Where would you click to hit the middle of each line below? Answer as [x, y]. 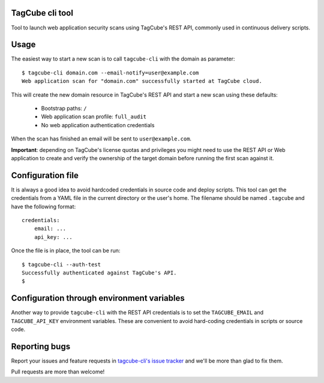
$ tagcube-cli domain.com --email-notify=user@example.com [110, 73]
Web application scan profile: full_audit [94, 116]
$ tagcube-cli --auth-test [61, 264]
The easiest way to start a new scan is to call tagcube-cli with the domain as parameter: [123, 59]
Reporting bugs [41, 346]
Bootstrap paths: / [64, 108]
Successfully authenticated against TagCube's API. [99, 273]
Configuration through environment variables [98, 298]
